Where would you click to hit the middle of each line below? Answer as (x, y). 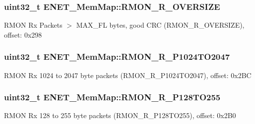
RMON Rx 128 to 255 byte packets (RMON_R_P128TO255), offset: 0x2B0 (120, 115)
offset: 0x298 (23, 34)
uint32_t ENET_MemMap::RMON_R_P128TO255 (112, 97)
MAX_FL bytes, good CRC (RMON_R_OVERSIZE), (160, 25)
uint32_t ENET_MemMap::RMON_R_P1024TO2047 (117, 57)
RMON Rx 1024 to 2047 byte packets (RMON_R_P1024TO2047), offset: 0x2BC (128, 75)
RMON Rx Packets (33, 25)
